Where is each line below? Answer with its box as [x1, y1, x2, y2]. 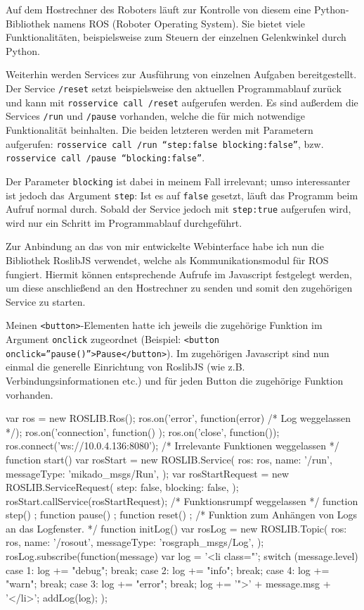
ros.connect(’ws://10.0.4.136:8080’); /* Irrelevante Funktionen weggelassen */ [6, 438, 339, 453]
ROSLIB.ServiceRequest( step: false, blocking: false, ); [6, 480, 239, 494]
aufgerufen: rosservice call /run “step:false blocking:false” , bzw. [6, 136, 324, 151]
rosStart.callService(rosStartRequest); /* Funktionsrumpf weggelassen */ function [6, 493, 358, 508]
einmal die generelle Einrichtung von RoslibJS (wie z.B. [6, 359, 245, 374]
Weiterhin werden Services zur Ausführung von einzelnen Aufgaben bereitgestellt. [6, 67, 357, 82]
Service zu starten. [6, 294, 86, 309]
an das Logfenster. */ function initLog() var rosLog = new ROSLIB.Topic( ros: [6, 521, 347, 535]
